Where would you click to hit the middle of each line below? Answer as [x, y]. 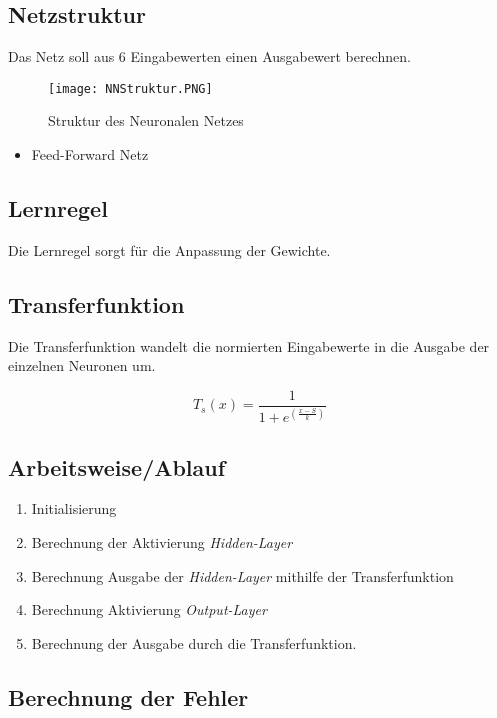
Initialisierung [74, 508]
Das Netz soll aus [61, 56]
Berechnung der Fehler [128, 696]
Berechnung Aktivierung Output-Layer [149, 609]
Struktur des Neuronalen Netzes [146, 120]
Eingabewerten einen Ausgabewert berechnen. [270, 56]
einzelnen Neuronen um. [82, 365]
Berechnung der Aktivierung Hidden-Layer [162, 542]
